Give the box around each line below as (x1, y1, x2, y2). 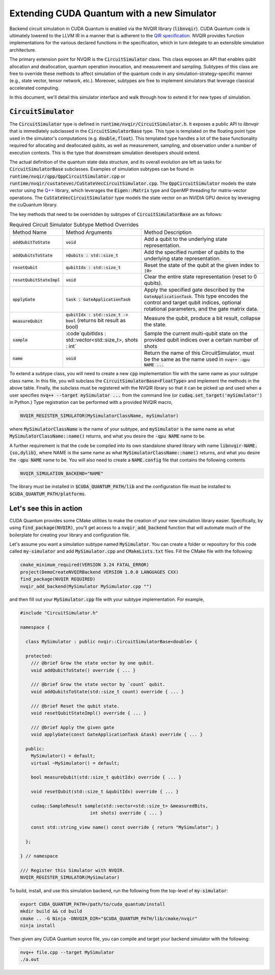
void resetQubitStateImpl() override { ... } (31, 710, 147, 716)
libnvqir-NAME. (219, 443, 258, 449)
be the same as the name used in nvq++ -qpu (144, 356, 250, 363)
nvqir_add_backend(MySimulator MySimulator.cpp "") (20, 583, 152, 589)
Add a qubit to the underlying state (144, 235, 228, 242)
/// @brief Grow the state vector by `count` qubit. (31, 681, 166, 688)
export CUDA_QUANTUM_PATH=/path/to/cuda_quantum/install (20, 901, 166, 907)
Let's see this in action (9, 504, 82, 513)
